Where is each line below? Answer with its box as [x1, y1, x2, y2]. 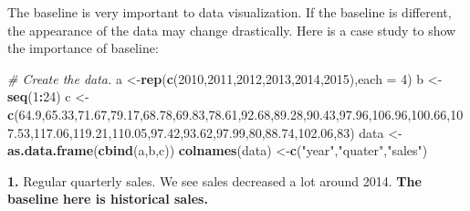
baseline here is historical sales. [7, 189, 208, 208]
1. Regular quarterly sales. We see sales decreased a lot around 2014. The [7, 171, 422, 190]
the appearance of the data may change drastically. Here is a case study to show [7, 20, 456, 39]
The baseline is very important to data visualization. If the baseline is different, [7, 3, 452, 21]
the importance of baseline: [7, 38, 159, 58]
